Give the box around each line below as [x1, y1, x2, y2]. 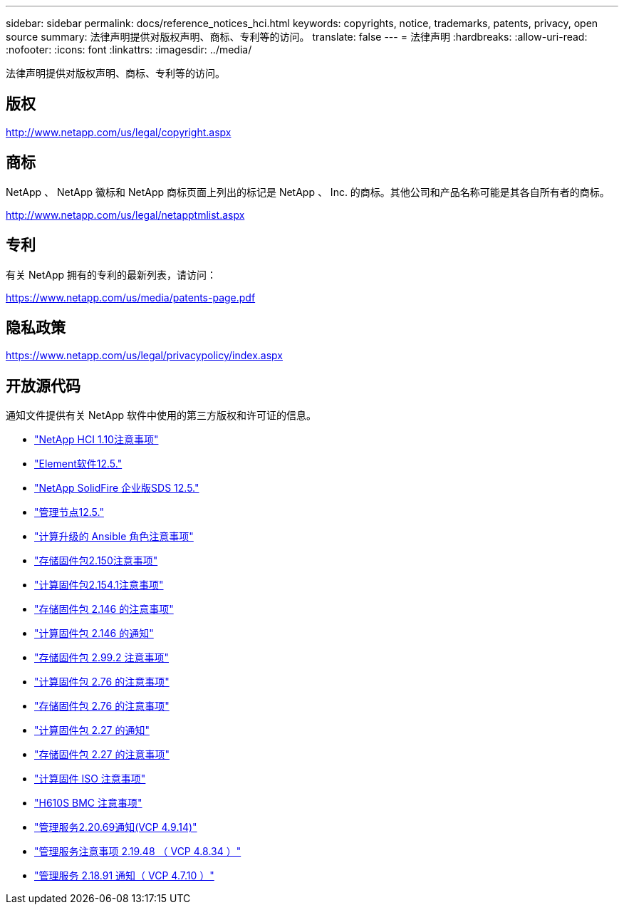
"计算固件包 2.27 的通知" [34, 724, 150, 737]
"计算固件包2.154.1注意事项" [34, 579, 164, 591]
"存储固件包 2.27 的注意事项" [34, 748, 170, 761]
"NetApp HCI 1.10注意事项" [34, 433, 159, 446]
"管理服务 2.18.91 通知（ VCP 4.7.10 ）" [34, 869, 214, 882]
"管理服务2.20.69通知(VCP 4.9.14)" [34, 821, 197, 834]
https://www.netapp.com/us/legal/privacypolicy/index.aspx [6, 349, 283, 362]
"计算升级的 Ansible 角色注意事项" [34, 530, 194, 543]
